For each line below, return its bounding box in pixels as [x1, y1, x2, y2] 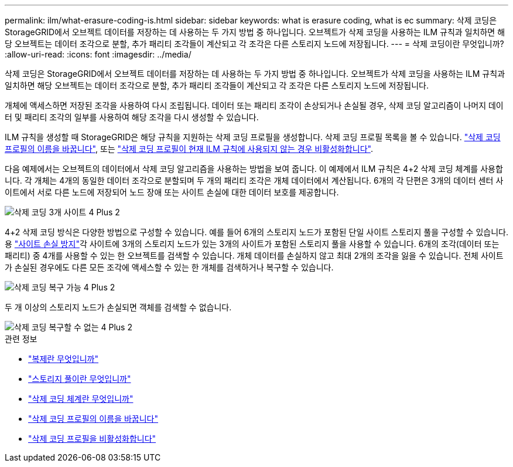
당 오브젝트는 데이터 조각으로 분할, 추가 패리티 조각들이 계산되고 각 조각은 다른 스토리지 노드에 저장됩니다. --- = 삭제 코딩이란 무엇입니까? [5, 39, 504, 49]
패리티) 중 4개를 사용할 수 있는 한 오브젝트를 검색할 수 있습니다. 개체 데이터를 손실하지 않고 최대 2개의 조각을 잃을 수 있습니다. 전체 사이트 [5, 251, 504, 260]
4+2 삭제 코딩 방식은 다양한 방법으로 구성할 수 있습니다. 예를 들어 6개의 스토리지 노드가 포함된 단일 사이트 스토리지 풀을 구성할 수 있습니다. [5, 227, 508, 237]
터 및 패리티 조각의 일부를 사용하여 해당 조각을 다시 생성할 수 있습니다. [5, 112, 259, 122]
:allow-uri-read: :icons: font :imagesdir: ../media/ [5, 49, 191, 59]
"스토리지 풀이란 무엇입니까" [28, 374, 131, 384]
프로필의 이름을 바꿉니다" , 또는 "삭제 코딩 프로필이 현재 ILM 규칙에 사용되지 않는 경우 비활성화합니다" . [5, 144, 373, 154]
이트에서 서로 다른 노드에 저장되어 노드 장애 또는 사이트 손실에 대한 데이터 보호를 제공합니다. [5, 187, 339, 197]
